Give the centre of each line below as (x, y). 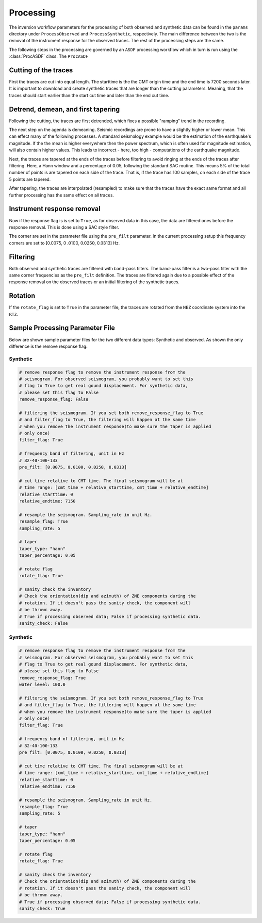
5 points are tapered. (30, 179)
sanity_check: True (42, 908)
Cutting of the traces (41, 70)
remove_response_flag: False (54, 399)
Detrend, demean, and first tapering (64, 109)
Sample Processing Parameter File (62, 328)
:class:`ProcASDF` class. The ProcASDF (49, 56)
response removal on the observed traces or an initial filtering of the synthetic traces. (94, 282)
